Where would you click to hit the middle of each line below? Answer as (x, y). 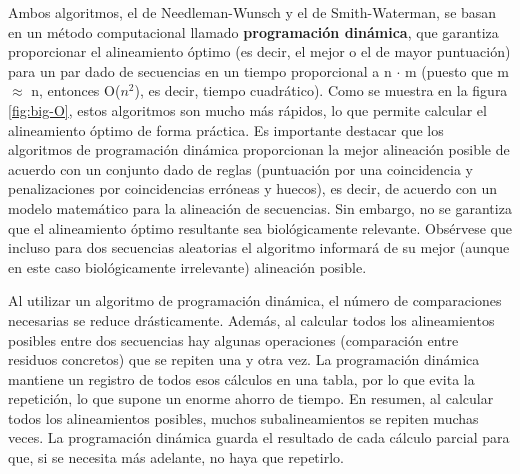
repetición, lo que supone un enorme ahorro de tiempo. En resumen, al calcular (251, 398)
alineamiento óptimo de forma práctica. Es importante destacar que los (226, 129)
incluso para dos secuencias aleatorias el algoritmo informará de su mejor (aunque (259, 247)
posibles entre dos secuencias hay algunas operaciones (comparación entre (233, 339)
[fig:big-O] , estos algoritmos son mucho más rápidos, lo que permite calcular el (247, 109)
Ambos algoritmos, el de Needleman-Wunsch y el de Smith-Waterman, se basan (252, 12)
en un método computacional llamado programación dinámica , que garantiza (253, 31)
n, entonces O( (76, 90)
